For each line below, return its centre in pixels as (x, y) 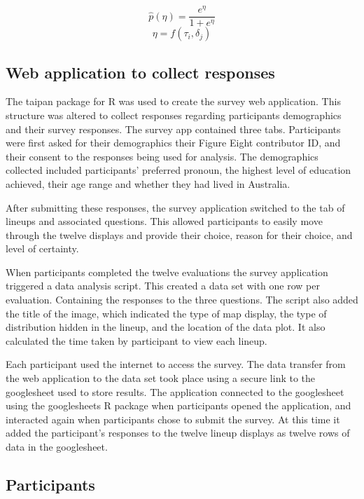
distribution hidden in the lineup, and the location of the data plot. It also (166, 327)
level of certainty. (42, 248)
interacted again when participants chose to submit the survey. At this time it (173, 419)
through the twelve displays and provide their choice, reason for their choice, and (179, 234)
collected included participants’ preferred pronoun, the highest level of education (178, 170)
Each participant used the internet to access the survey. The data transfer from (176, 364)
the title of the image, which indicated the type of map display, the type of (166, 313)
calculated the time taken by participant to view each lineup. (136, 340)
